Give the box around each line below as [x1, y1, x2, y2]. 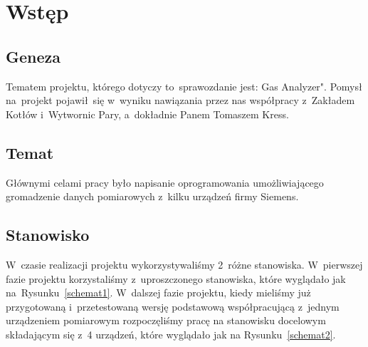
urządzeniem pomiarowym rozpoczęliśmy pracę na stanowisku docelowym [6, 313, 326, 328]
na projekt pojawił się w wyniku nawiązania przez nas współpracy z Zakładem [6, 93, 355, 108]
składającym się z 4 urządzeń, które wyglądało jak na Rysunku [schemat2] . [6, 326, 336, 341]
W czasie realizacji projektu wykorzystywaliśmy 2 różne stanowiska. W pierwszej [6, 257, 363, 271]
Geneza [6, 45, 61, 67]
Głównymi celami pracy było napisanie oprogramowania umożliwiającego [6, 175, 324, 190]
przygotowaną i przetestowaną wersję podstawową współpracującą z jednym [6, 299, 340, 314]
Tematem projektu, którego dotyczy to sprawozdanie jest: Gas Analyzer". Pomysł [6, 78, 362, 93]
